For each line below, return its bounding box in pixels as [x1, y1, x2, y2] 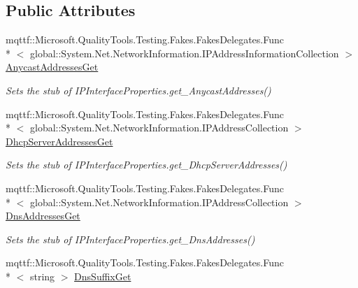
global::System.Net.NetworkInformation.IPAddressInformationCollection [29, 45, 339, 60]
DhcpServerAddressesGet [6, 134, 113, 148]
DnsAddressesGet [6, 208, 80, 223]
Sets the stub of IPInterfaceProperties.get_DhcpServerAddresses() [6, 157, 287, 172]
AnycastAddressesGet [6, 59, 99, 74]
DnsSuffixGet [74, 268, 131, 283]
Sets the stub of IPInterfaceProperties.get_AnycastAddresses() [6, 82, 271, 97]
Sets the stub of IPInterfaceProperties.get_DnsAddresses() [6, 231, 255, 246]
